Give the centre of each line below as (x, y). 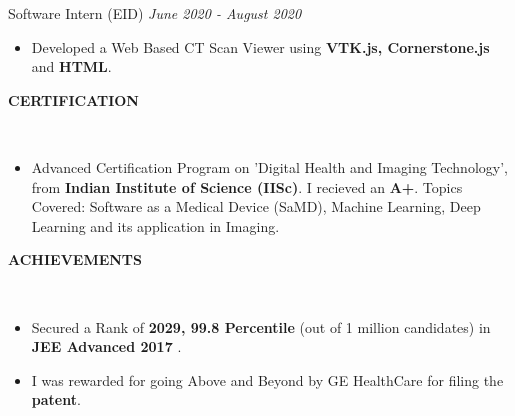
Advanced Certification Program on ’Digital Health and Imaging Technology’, (269, 166)
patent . (56, 399)
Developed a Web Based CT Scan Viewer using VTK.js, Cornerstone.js (260, 46)
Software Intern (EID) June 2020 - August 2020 (155, 13)
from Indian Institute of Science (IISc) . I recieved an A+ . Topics (247, 186)
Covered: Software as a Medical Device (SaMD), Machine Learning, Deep (256, 206)
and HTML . (71, 66)
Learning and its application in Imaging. (155, 225)
